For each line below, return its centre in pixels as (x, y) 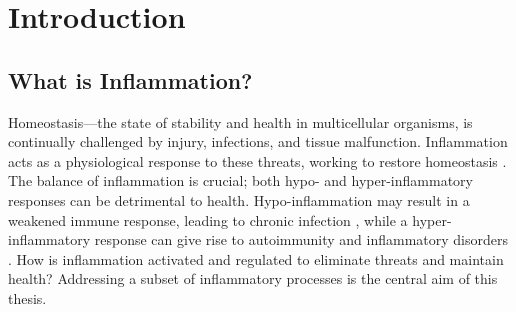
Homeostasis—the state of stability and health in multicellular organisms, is (240, 121)
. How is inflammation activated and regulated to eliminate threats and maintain (256, 258)
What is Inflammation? (130, 79)
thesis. (27, 297)
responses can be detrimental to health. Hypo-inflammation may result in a (239, 199)
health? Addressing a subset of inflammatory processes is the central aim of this (253, 278)
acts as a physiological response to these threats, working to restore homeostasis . (257, 160)
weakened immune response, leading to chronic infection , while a (208, 219)
